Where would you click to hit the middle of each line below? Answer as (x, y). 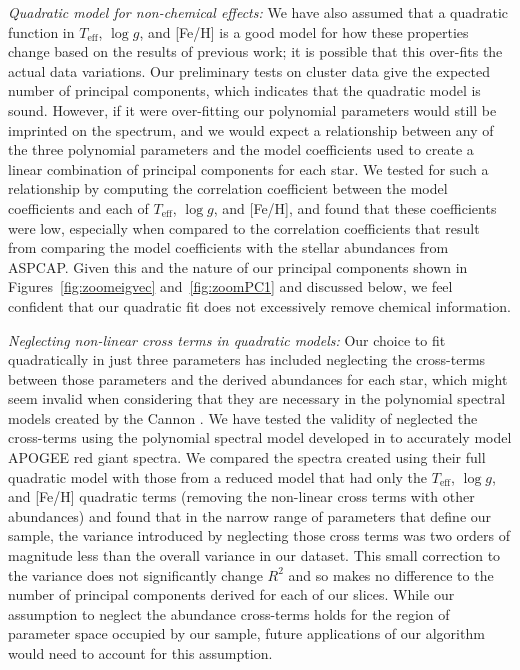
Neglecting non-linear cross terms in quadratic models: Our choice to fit (227, 339)
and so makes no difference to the (391, 574)
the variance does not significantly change (135, 574)
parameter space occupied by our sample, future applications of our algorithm (246, 633)
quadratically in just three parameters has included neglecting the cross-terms (247, 359)
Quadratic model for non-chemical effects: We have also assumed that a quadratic (258, 12)
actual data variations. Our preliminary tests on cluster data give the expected (249, 70)
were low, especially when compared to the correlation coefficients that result (244, 227)
